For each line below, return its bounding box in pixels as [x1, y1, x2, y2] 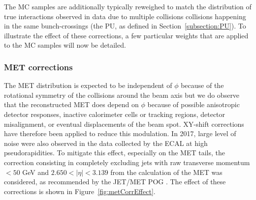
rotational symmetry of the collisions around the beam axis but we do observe [4, 89, 240, 100]
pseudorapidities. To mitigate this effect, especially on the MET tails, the [4, 147, 225, 158]
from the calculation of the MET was [110, 167, 223, 177]
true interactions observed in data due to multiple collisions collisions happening [4, 11, 246, 21]
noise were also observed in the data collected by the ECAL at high [4, 138, 208, 148]
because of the [181, 80, 224, 90]
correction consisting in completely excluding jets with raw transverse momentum [4, 157, 250, 167]
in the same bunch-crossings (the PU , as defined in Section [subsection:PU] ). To [4, 21, 246, 31]
